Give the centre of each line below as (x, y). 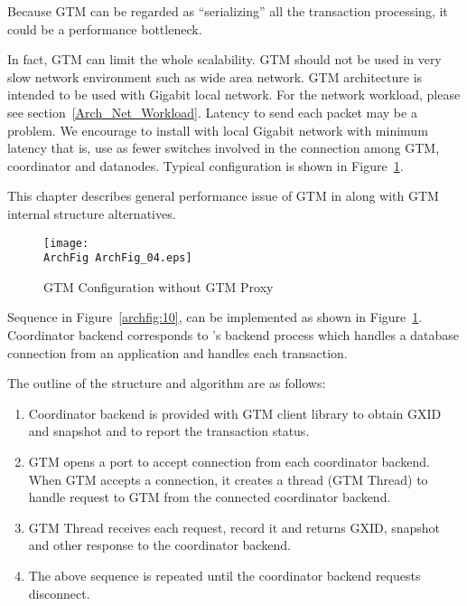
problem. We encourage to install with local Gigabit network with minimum (218, 130)
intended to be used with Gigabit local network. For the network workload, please (234, 95)
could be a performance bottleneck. (105, 28)
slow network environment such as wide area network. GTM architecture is (215, 76)
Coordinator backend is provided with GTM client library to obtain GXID (235, 413)
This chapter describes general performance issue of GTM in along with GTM (223, 196)
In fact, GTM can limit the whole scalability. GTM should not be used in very (224, 59)
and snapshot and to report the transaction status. (169, 431)
